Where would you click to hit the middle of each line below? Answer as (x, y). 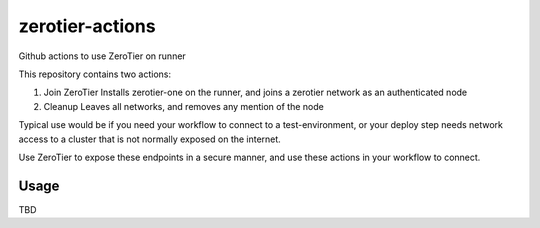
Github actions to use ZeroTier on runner (102, 56)
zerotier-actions (87, 26)
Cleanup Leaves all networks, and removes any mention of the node (183, 106)
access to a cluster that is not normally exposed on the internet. (150, 139)
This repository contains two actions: (95, 74)
